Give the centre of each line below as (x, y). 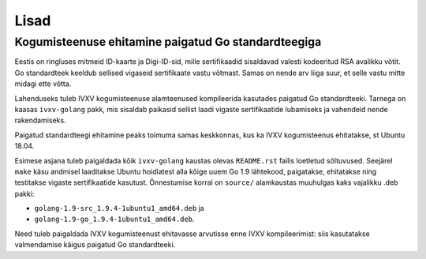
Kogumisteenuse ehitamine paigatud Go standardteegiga (168, 42)
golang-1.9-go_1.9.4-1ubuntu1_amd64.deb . (114, 219)
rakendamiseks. (40, 120)
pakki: (24, 193)
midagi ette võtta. (43, 84)
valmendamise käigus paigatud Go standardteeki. (95, 245)
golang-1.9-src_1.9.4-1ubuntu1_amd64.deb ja (119, 208)
